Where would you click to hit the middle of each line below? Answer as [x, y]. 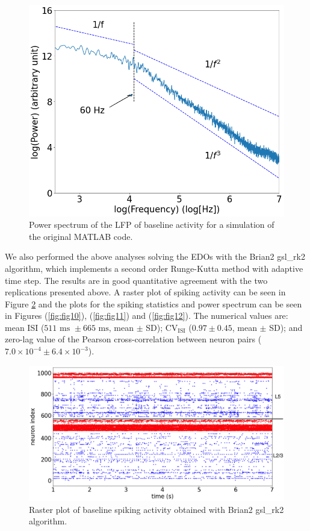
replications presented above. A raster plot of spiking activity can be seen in [145, 292]
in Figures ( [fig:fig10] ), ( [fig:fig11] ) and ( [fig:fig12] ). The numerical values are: [147, 316]
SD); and [286, 327]
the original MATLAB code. [81, 236]
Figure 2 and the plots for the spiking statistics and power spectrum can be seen [153, 303]
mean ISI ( [25, 327]
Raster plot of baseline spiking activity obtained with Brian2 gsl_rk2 [157, 509]
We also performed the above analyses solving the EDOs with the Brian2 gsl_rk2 [155, 256]
